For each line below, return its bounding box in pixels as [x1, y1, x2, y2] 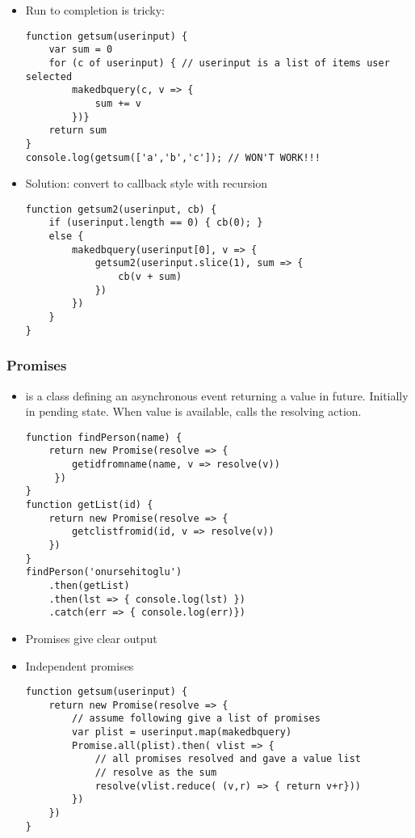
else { [48, 231, 84, 243]
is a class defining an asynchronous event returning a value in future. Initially [25, 387, 409, 404]
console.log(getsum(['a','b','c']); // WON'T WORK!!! [25, 151, 321, 163]
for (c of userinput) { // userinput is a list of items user [48, 57, 390, 69]
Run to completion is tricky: [25, 2, 165, 18]
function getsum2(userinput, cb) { [25, 203, 217, 215]
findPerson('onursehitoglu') [25, 566, 182, 578]
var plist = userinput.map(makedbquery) [72, 726, 292, 739]
